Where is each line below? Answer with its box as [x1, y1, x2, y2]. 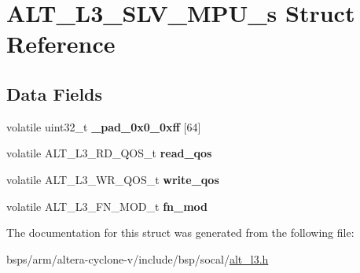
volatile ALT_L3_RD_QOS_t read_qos [6, 145, 212, 161]
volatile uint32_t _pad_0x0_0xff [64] [6, 118, 201, 135]
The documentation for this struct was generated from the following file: [6, 224, 354, 241]
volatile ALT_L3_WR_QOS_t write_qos [6, 171, 219, 187]
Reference [6, 28, 116, 60]
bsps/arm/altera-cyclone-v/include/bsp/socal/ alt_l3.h [6, 250, 269, 267]
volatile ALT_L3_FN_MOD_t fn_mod [6, 197, 208, 214]
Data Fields [6, 81, 103, 105]
